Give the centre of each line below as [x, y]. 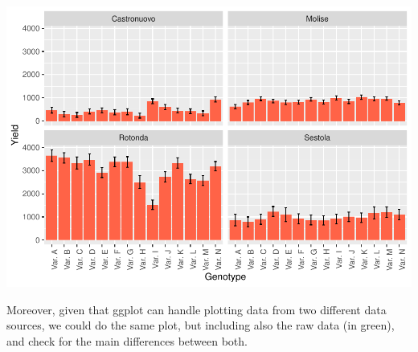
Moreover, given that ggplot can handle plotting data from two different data [197, 309]
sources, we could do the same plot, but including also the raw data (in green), [201, 325]
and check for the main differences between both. [127, 340]
